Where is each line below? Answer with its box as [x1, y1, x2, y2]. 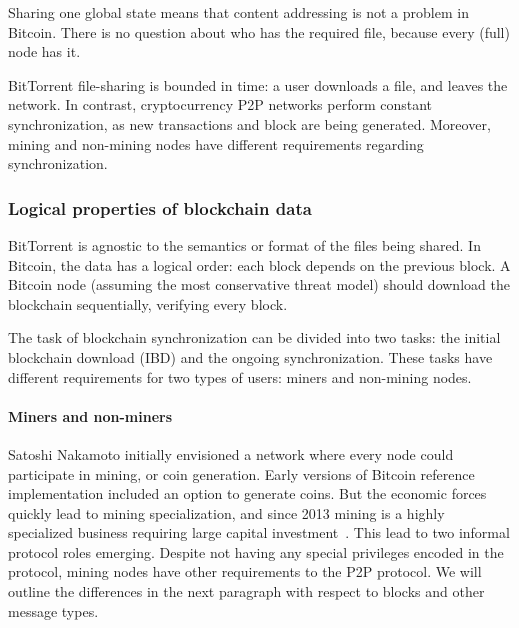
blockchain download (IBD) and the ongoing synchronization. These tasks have [8, 346, 493, 367]
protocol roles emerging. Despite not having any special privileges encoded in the [8, 541, 504, 562]
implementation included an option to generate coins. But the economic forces [8, 483, 487, 504]
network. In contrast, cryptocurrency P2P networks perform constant [8, 94, 433, 115]
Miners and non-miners [8, 405, 173, 426]
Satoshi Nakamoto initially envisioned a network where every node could [8, 443, 454, 464]
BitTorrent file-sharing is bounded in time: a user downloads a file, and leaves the [8, 74, 508, 95]
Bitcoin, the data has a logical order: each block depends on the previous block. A [8, 254, 511, 275]
